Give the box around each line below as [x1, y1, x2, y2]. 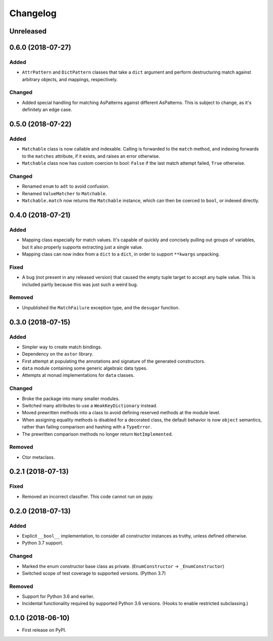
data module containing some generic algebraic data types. [22, 365, 148, 371]
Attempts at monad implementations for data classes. [22, 372, 135, 378]
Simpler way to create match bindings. [22, 344, 102, 350]
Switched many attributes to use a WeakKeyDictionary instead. [22, 402, 158, 408]
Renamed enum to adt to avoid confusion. [22, 183, 110, 190]
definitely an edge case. [22, 106, 72, 113]
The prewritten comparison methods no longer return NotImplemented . [22, 431, 173, 437]
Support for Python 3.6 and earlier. [22, 593, 95, 599]
